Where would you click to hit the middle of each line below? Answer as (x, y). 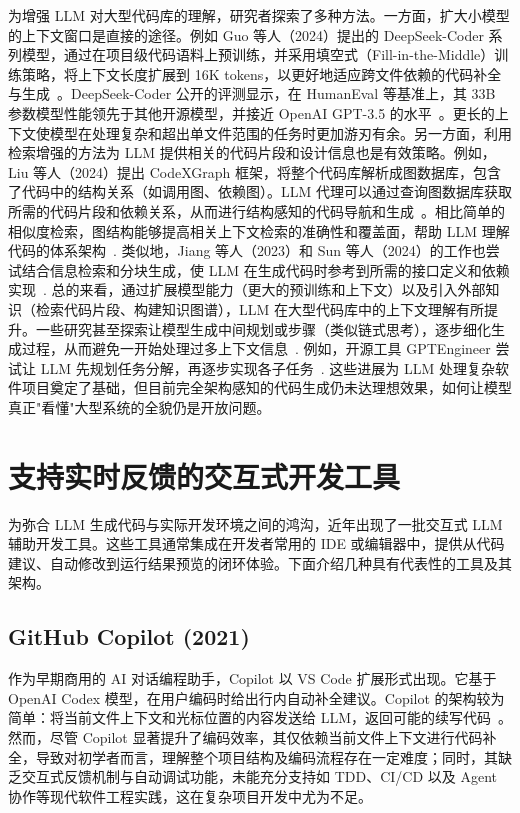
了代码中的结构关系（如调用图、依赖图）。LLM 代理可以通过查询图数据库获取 (260, 191)
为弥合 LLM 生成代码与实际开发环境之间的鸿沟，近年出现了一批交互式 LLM (255, 523)
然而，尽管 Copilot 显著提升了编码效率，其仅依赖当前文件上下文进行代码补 (252, 736)
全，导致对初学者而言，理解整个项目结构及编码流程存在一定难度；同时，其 (253, 756)
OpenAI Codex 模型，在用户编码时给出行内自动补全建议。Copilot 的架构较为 (256, 697)
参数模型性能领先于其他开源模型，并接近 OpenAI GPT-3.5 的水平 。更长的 (251, 112)
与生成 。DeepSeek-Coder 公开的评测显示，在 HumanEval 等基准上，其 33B (252, 93)
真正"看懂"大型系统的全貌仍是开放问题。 (139, 406)
